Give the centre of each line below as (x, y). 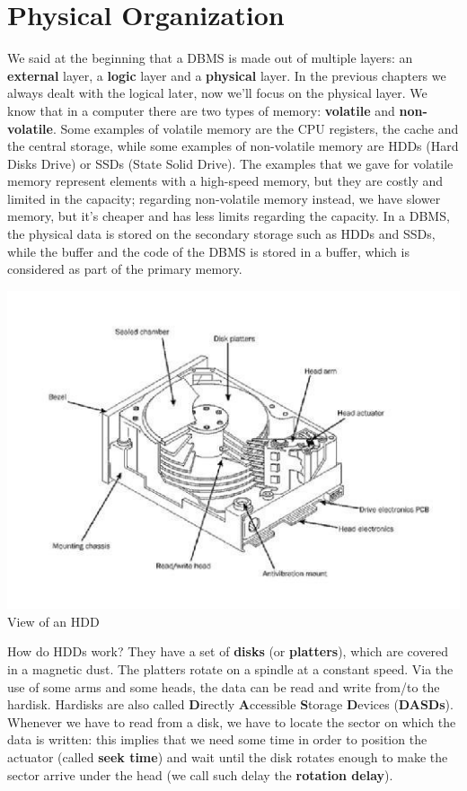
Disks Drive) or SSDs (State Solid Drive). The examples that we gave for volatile (230, 163)
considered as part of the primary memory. (125, 269)
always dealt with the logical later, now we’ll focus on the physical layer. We (217, 93)
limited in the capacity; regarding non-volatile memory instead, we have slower (224, 198)
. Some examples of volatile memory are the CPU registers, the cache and (256, 128)
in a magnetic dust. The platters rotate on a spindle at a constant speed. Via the (230, 669)
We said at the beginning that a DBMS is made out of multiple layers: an (210, 58)
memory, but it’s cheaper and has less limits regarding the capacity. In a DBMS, (229, 216)
